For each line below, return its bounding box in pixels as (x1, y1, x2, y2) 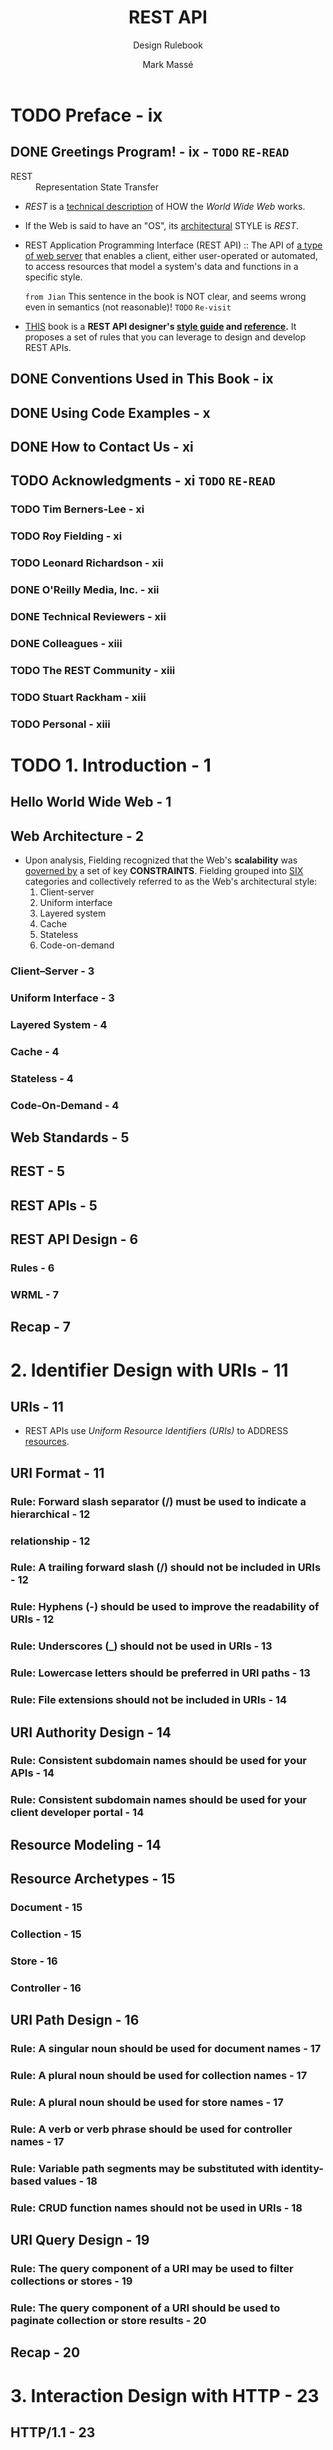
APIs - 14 (10, 1766, 55, 1780)
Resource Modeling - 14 (10, 1836, 162, 1853)
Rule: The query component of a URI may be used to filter (10, 2262, 294, 2276)
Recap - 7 (10, 1319, 72, 1336)
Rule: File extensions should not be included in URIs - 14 (10, 1693, 288, 1707)
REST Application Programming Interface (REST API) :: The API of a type (24, 239, 323, 251)
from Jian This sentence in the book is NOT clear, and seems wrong (24, 290, 307, 302)
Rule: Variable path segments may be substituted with (10, 2161, 279, 2175)
